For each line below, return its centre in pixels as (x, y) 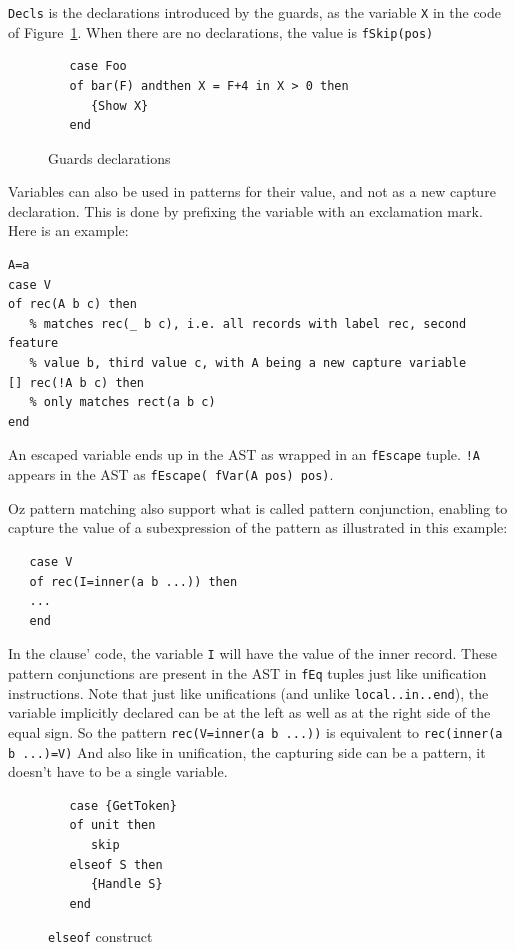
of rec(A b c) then (72, 304)
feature (33, 343)
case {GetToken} (123, 805)
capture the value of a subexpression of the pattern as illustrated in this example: (258, 527)
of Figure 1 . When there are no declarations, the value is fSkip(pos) (221, 31)
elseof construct (100, 936)
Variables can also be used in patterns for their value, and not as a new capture (252, 191)
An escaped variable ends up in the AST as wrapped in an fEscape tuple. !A (244, 454)
